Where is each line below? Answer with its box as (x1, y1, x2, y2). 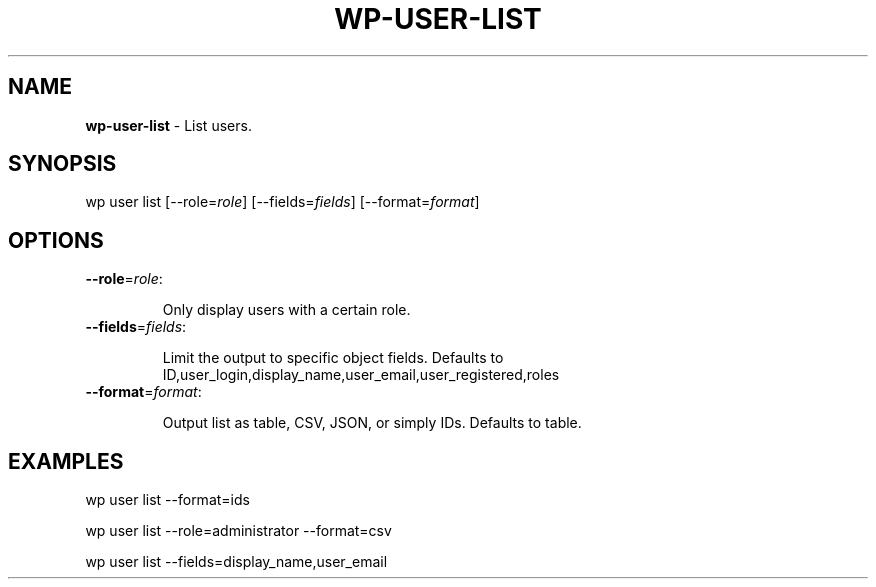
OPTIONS (8, 227, 104, 253)
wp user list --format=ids (85, 491, 250, 509)
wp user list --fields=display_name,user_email (85, 553, 388, 571)
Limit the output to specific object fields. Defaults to (162, 349, 504, 367)
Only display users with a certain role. (162, 301, 411, 319)
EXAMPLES (8, 448, 124, 474)
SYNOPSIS (8, 151, 117, 177)
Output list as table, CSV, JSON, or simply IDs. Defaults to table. (162, 414, 582, 432)
